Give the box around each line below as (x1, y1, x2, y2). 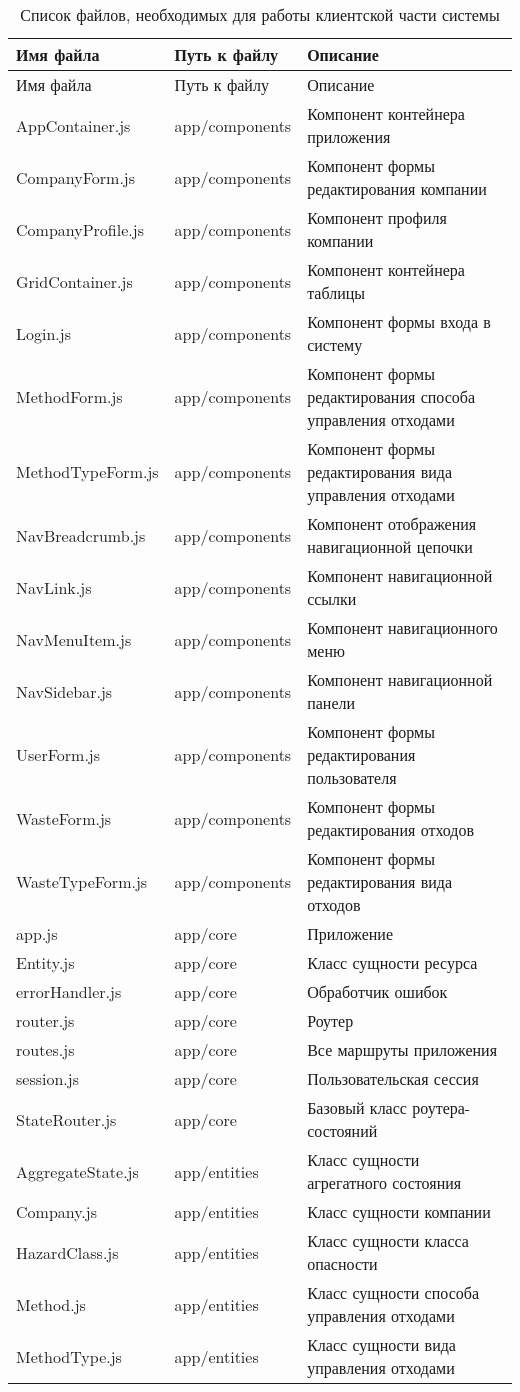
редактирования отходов (307, 818, 475, 841)
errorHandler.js (16, 980, 122, 1003)
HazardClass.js (16, 1240, 119, 1264)
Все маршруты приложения (307, 1038, 497, 1061)
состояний (307, 1119, 378, 1142)
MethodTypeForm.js (16, 460, 159, 483)
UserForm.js (16, 743, 101, 766)
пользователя (307, 766, 397, 789)
